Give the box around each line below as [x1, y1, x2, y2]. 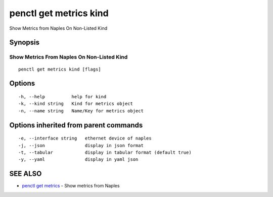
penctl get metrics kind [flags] [18, 66, 101, 72]
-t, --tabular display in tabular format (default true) [18, 149, 192, 155]
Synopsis [9, 38, 40, 47]
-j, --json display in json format [18, 143, 144, 148]
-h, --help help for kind [18, 94, 107, 99]
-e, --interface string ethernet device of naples [18, 136, 152, 141]
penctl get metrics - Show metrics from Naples [22, 183, 120, 189]
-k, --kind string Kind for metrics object [18, 101, 133, 107]
